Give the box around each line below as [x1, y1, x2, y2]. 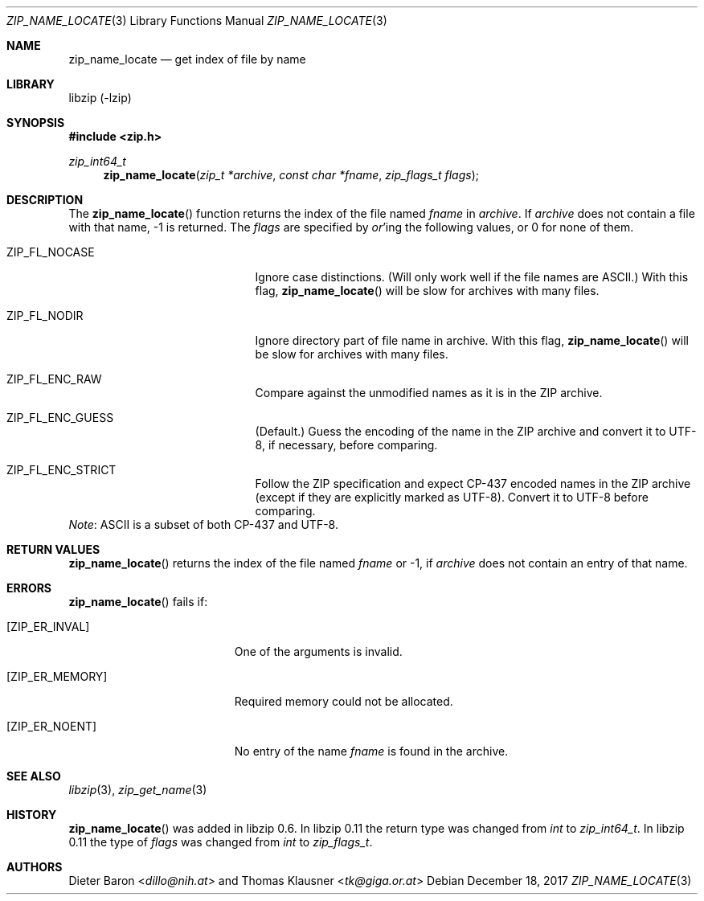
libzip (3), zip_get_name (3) [68, 783, 207, 797]
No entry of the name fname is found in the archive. [234, 744, 509, 758]
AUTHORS [6, 860, 63, 874]
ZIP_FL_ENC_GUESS [6, 411, 114, 424]
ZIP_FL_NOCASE [6, 245, 95, 259]
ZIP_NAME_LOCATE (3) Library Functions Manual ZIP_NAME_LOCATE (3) [6, 14, 387, 27]
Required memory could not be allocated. [234, 694, 453, 708]
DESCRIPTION [6, 193, 84, 207]
